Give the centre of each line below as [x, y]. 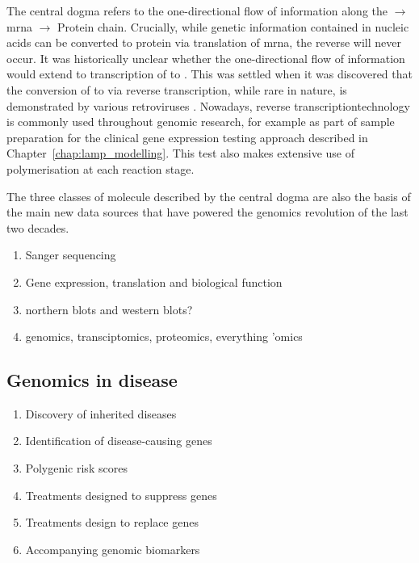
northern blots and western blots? [109, 309]
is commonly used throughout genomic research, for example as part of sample [201, 122]
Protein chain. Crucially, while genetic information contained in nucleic [233, 26]
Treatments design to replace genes [112, 522]
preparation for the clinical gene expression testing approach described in [187, 137]
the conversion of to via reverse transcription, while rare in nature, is [177, 89]
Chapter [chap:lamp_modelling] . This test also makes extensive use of [180, 153]
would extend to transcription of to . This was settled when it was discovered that [209, 74]
